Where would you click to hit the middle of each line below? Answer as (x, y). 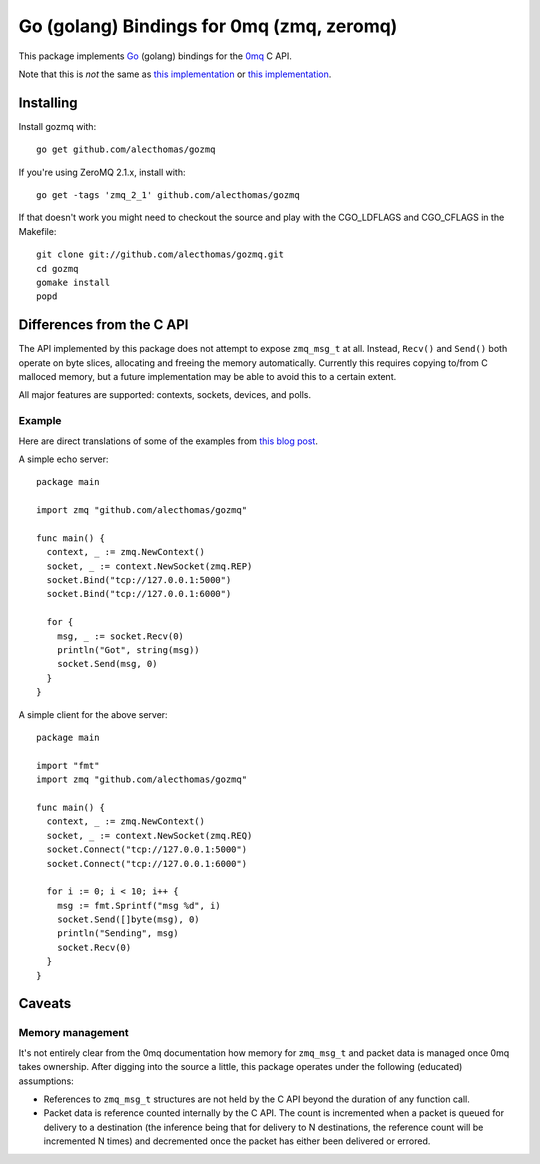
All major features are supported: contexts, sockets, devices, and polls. (165, 395)
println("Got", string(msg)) (128, 650)
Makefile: (37, 231)
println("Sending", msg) (117, 933)
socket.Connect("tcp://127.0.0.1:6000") (147, 863)
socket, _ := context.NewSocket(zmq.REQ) (149, 835)
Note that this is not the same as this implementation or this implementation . (175, 74)
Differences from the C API (103, 325)
